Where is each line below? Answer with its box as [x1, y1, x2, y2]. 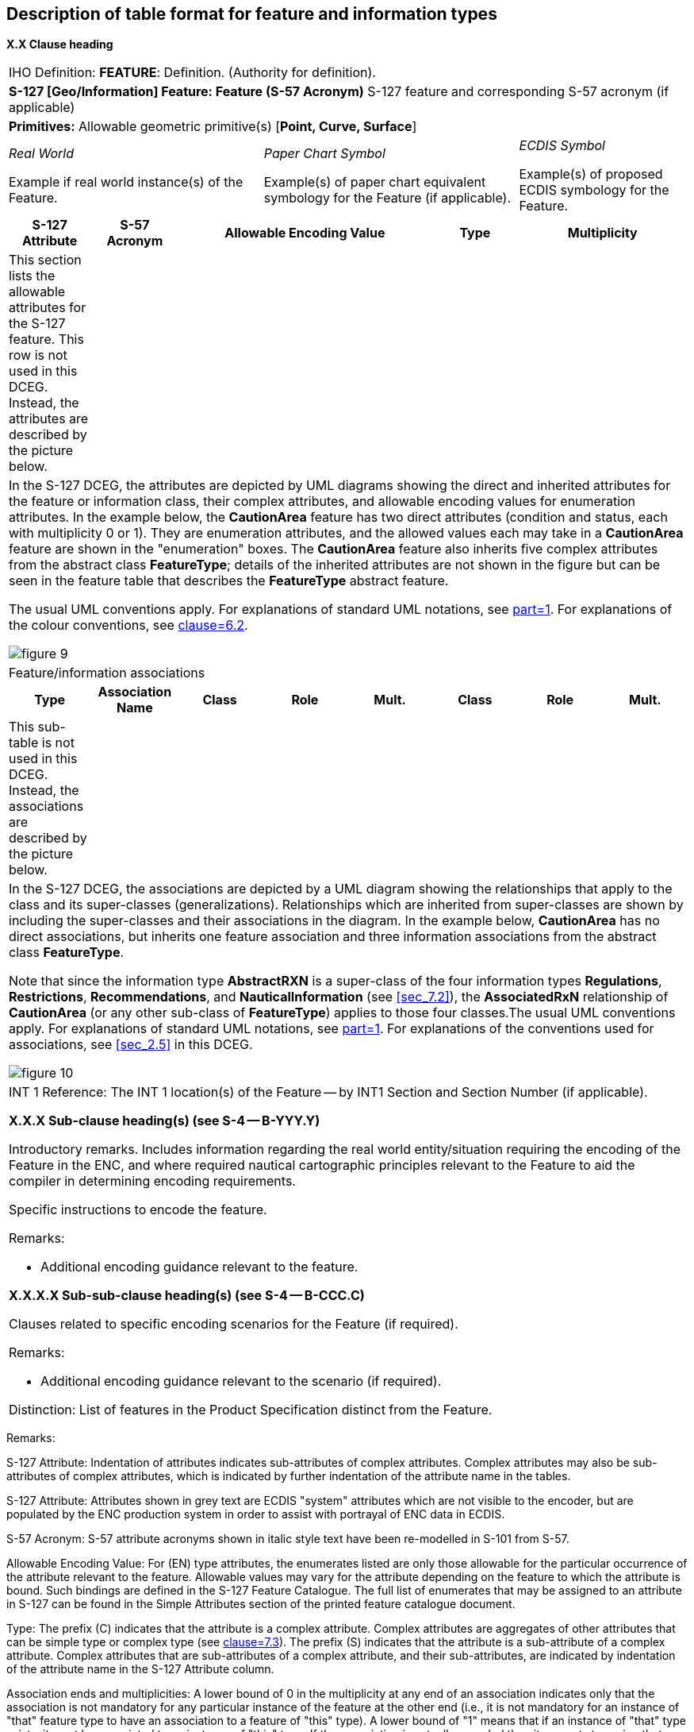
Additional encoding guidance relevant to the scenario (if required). [40, 1373, 442, 1390]
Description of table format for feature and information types [6, 4, 497, 24]
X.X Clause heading [6, 37, 113, 52]
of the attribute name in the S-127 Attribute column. [6, 1662, 274, 1676]
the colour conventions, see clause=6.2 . [9, 617, 248, 634]
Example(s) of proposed [519, 166, 663, 183]
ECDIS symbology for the [519, 182, 669, 199]
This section [9, 252, 82, 268]
